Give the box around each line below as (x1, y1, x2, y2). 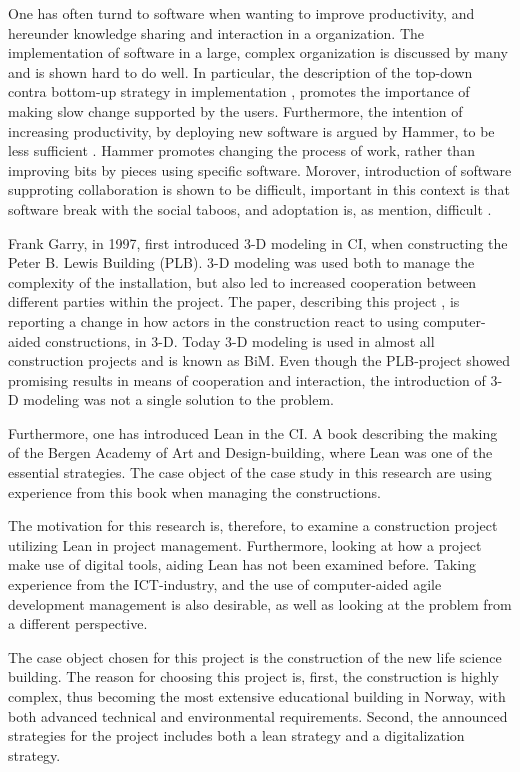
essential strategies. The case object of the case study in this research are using (8, 462, 492, 483)
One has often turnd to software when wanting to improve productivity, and (8, 3, 475, 23)
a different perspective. (8, 613, 148, 634)
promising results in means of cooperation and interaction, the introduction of (8, 369, 486, 390)
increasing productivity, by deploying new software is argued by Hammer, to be (8, 120, 495, 141)
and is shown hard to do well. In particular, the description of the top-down (8, 61, 473, 82)
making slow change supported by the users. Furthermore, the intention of (8, 100, 463, 121)
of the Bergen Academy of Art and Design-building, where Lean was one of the (8, 442, 493, 463)
